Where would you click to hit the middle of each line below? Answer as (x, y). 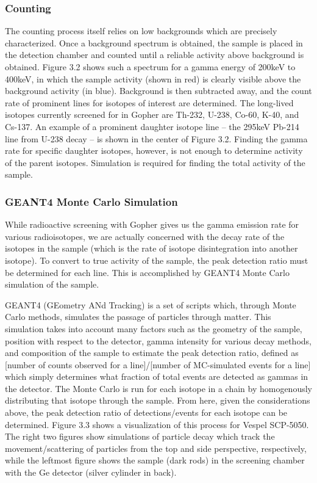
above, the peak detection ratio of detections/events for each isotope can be (146, 412)
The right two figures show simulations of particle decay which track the (140, 436)
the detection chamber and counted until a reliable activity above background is (155, 55)
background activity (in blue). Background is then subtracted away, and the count (158, 91)
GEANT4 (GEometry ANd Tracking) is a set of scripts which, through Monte (151, 304)
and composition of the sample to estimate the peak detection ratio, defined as (152, 353)
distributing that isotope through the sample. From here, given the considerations (158, 400)
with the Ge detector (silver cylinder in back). (91, 472)
